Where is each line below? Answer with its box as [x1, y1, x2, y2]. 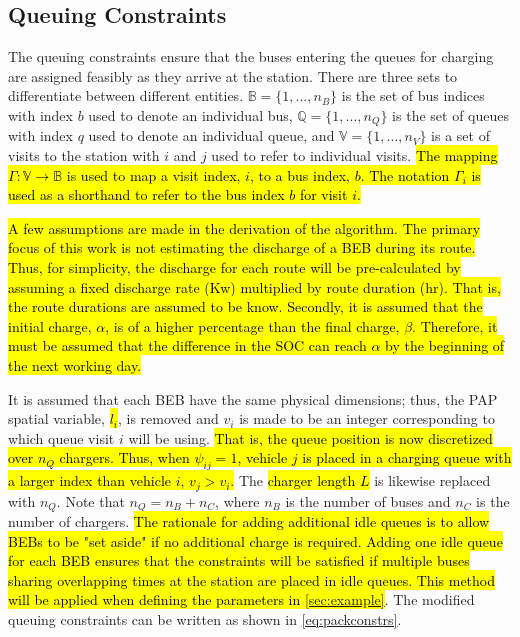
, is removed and [118, 408, 219, 429]
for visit [299, 184, 348, 205]
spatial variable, [8, 408, 105, 429]
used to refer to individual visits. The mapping [211, 145, 498, 166]
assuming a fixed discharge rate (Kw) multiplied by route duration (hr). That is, [8, 276, 501, 297]
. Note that [56, 490, 125, 511]
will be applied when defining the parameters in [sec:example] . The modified [8, 589, 475, 610]
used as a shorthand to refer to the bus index [8, 184, 285, 205]
